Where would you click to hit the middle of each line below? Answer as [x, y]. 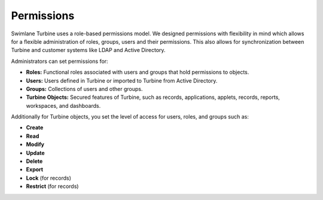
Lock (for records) [48, 178]
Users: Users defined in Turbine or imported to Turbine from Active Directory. [122, 80]
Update [35, 153]
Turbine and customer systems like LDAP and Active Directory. [88, 50]
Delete [34, 161]
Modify [35, 144]
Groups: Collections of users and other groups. [84, 89]
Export [35, 169]
